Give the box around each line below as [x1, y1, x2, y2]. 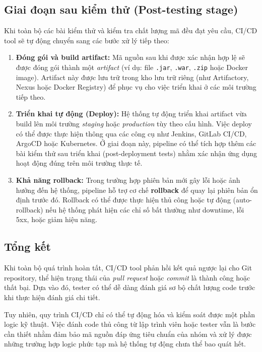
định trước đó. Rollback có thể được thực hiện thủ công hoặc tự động [16, 194, 231, 205]
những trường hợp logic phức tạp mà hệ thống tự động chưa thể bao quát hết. [4, 338, 246, 349]
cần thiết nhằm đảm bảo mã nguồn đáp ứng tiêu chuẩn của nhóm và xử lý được [4, 328, 252, 339]
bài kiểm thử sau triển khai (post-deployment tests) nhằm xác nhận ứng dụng [16, 148, 257, 158]
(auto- [233, 194, 252, 205]
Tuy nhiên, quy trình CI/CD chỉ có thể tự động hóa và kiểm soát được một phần [4, 309, 255, 319]
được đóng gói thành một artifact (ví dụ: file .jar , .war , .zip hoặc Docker [16, 61, 248, 72]
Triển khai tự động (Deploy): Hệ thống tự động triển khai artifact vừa [16, 108, 247, 119]
